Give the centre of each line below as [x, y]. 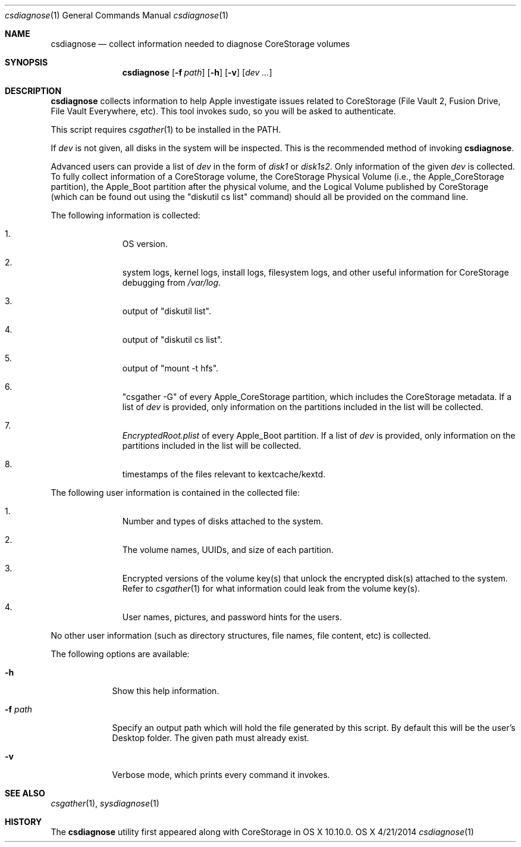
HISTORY [23, 822]
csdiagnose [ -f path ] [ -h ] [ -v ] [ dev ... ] [197, 72]
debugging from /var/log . [172, 282]
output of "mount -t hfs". [170, 368]
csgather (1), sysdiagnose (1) [105, 803]
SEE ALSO [25, 793]
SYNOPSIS [26, 62]
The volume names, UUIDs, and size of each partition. [228, 550]
